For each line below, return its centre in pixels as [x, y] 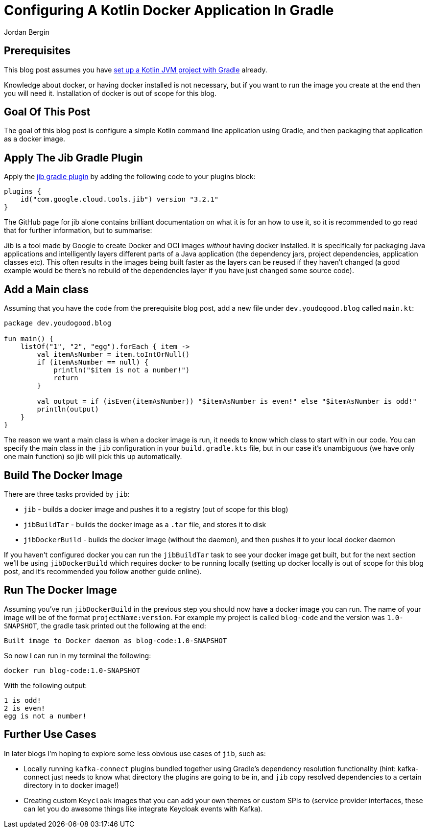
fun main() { [29, 339]
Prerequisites [37, 51]
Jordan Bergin [27, 32]
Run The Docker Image [60, 590]
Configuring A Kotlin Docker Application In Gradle [169, 10]
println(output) [68, 409]
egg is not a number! [45, 716]
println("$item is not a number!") [122, 370]
